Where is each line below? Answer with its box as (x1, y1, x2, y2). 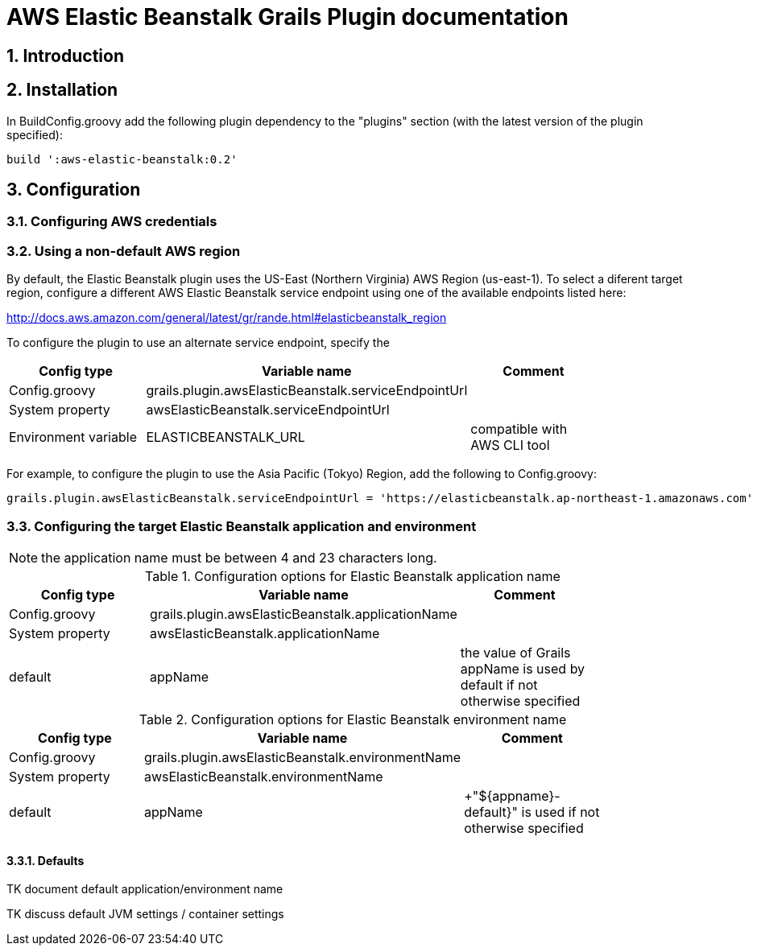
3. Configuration (6, 179, 141, 200)
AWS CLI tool (470, 437, 550, 454)
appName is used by (460, 660, 585, 677)
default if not (460, 676, 538, 693)
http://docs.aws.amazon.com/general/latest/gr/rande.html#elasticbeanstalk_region (6, 311, 447, 325)
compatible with (470, 421, 568, 438)
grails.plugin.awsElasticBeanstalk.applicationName (150, 605, 457, 622)
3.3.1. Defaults (6, 853, 85, 868)
